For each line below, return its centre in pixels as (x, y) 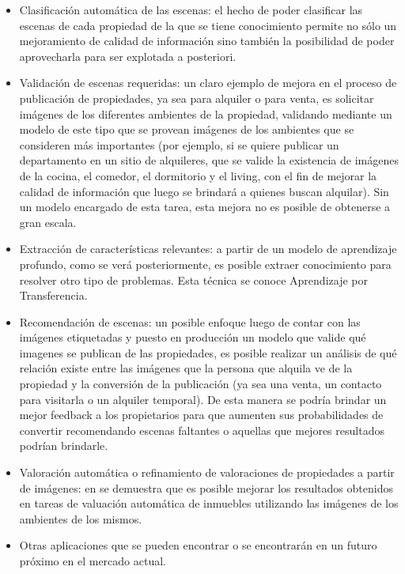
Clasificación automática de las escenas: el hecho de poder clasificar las (191, 9)
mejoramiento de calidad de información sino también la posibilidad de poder (207, 41)
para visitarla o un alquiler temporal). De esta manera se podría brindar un (203, 399)
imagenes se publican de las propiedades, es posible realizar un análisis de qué (208, 352)
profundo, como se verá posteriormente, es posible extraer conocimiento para (205, 264)
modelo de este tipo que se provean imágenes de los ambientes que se (187, 129)
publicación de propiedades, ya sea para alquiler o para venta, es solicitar (197, 98)
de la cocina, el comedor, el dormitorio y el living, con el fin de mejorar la (198, 175)
